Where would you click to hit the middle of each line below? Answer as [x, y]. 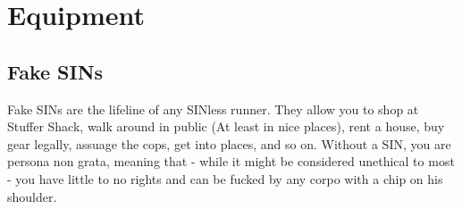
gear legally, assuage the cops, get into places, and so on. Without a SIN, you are [229, 143]
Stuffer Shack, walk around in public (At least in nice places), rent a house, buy [226, 126]
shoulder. [32, 196]
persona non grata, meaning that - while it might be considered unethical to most [231, 161]
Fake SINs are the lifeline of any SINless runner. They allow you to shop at [213, 109]
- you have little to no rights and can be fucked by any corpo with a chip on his [225, 178]
